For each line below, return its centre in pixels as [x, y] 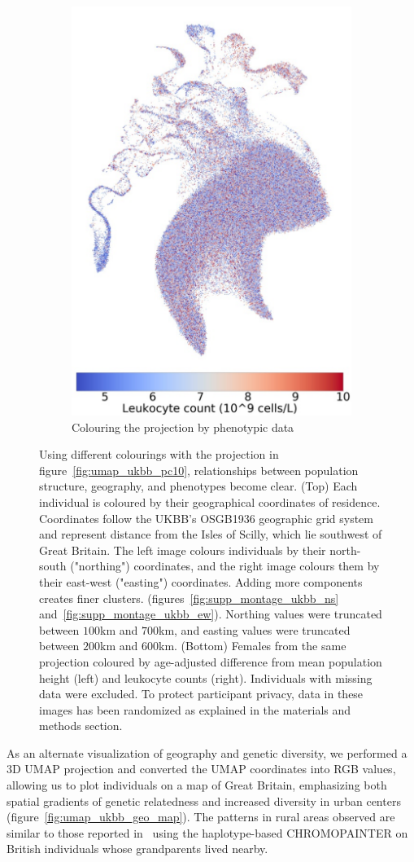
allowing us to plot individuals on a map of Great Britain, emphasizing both [197, 785]
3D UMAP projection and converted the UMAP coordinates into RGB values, [201, 769]
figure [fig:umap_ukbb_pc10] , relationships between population [199, 470]
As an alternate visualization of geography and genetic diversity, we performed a [207, 752]
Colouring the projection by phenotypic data [183, 427]
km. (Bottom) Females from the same [253, 646]
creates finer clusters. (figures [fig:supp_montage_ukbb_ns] [189, 598]
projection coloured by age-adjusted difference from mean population [211, 661]
